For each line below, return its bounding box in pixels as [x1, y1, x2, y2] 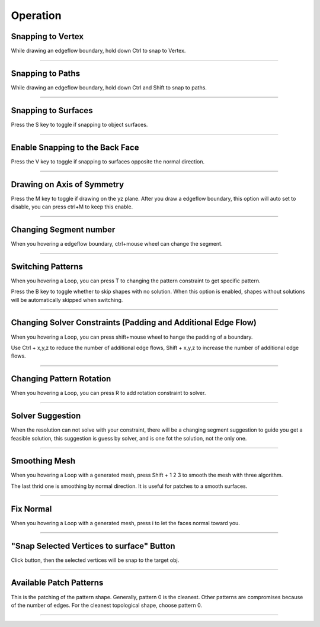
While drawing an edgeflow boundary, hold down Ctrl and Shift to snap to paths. [11, 83, 207, 91]
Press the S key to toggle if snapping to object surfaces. [11, 121, 148, 128]
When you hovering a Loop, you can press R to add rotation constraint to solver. [11, 390, 206, 397]
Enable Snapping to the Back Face [11, 142, 139, 152]
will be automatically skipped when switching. [11, 296, 123, 303]
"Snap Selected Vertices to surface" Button [11, 541, 175, 551]
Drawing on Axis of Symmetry [11, 179, 124, 189]
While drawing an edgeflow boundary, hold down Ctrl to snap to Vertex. [11, 47, 186, 54]
